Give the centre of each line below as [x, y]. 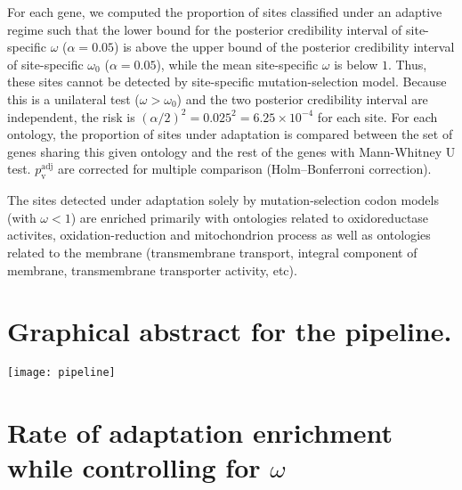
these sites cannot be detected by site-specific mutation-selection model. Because [227, 82]
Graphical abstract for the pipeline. [230, 331]
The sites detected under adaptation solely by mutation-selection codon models [223, 200]
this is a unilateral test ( [73, 98]
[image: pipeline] [61, 373]
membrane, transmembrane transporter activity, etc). [152, 269]
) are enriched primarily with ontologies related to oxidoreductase [250, 217]
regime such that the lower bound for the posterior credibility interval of [205, 29]
